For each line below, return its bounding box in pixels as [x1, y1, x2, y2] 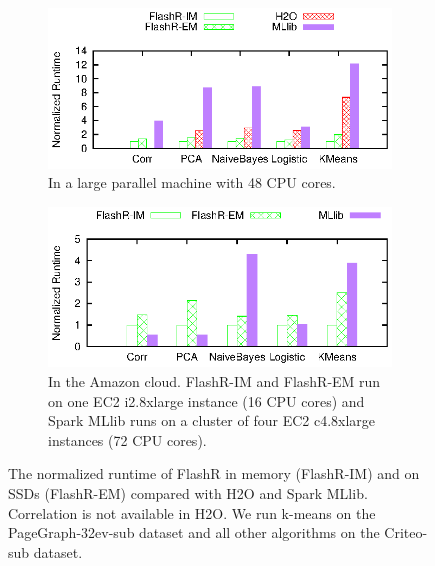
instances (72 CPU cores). [48, 429, 207, 450]
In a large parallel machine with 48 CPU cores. [48, 172, 336, 193]
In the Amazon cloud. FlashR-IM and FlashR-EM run [48, 370, 381, 391]
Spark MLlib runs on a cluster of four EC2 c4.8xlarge [48, 410, 376, 431]
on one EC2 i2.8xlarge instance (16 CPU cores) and [48, 390, 365, 411]
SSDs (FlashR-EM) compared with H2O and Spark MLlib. [8, 482, 368, 503]
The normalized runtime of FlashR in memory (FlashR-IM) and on [8, 463, 420, 484]
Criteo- [384, 522, 428, 543]
